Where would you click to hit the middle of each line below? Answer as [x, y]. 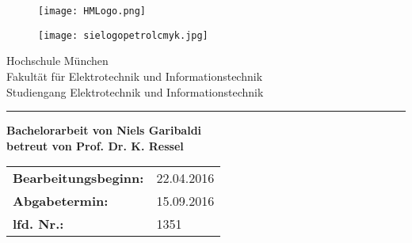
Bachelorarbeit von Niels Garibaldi [104, 130]
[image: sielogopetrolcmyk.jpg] [123, 35]
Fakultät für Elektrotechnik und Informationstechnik [135, 76]
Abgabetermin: [61, 201]
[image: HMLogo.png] [92, 11]
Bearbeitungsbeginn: [78, 178]
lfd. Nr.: [38, 224]
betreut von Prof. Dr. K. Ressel [95, 145]
